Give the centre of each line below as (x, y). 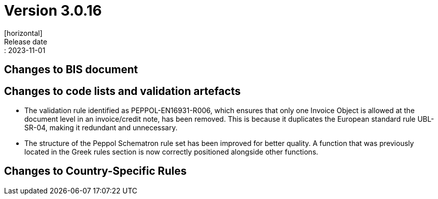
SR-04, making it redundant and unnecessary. (101, 128)
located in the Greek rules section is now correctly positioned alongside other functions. (171, 152)
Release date (26, 41)
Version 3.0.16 (53, 11)
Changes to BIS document (71, 70)
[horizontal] (23, 33)
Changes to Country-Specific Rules (95, 171)
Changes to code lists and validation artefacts (123, 91)
